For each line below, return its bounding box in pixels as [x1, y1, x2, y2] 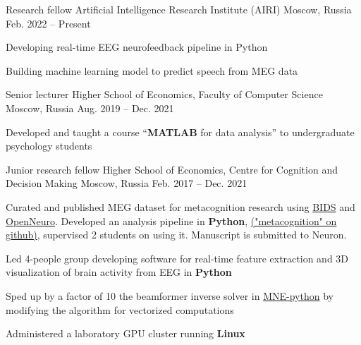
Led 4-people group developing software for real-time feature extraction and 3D [6, 250, 349, 265]
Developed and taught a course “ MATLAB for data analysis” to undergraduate [6, 124, 355, 139]
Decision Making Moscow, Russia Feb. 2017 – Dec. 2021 [6, 176, 247, 190]
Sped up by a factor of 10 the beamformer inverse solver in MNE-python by [6, 288, 334, 303]
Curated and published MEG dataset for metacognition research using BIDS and [6, 199, 355, 214]
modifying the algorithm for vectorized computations [6, 302, 234, 317]
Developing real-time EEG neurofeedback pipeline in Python [6, 40, 268, 54]
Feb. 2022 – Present [6, 16, 91, 30]
